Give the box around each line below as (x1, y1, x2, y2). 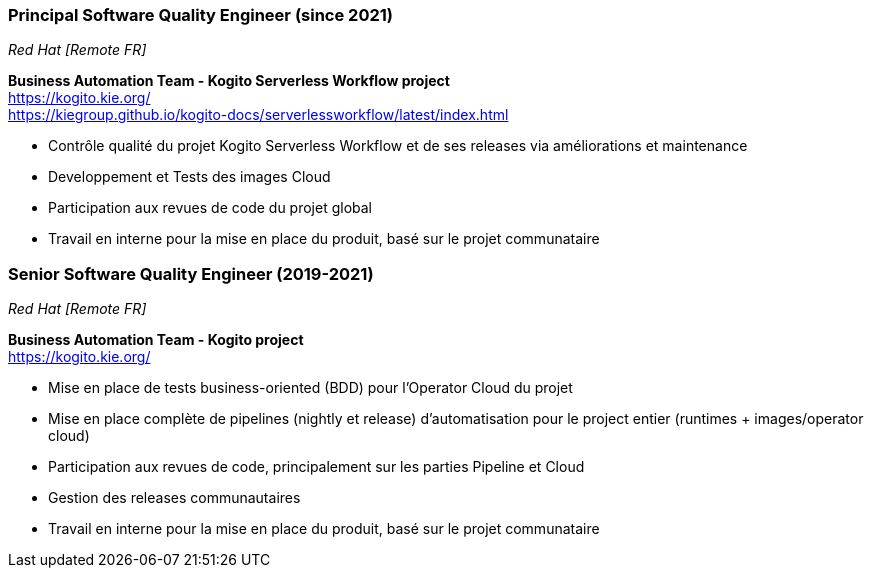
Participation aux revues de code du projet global (48, 199, 373, 217)
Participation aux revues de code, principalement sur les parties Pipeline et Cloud (48, 458, 585, 476)
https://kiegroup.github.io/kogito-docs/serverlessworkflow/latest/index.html (8, 106, 509, 124)
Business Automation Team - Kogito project (8, 331, 304, 349)
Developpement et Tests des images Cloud (48, 168, 331, 186)
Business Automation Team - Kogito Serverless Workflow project (8, 72, 450, 90)
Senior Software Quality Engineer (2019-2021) (8, 263, 374, 284)
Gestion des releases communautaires (48, 489, 301, 507)
